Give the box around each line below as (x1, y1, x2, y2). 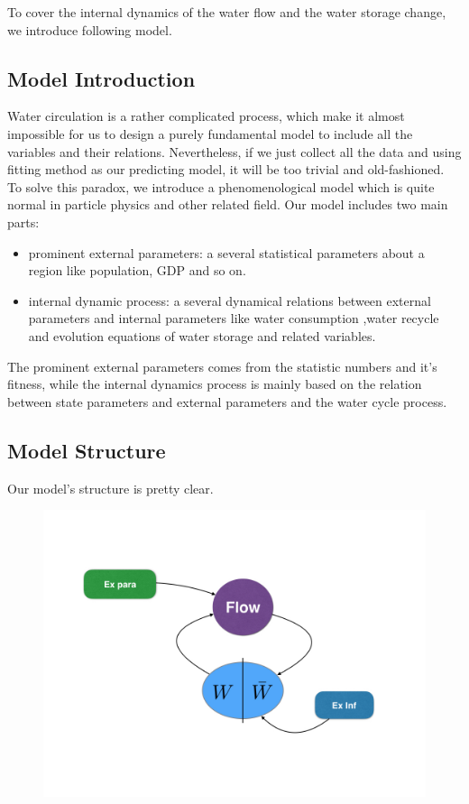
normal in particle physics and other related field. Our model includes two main (7, 195, 448, 214)
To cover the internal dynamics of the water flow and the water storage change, (7, 3, 446, 21)
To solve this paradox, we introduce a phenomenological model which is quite (7, 177, 435, 196)
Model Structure (7, 436, 166, 464)
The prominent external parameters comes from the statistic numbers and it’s (7, 356, 437, 375)
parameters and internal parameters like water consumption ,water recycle (28, 309, 439, 328)
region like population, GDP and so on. (28, 261, 246, 280)
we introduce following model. (7, 20, 172, 39)
